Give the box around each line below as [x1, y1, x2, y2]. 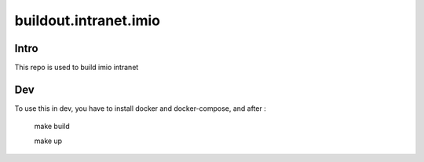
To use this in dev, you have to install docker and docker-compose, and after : [14, 103, 266, 113]
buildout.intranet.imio [14, 12, 161, 29]
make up [34, 136, 63, 145]
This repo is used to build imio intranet [14, 63, 139, 72]
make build [34, 122, 70, 131]
